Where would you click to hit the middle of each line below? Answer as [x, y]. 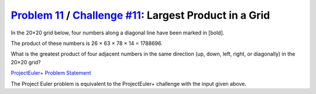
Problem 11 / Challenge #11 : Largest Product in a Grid [140, 15]
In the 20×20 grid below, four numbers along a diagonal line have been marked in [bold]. [118, 33]
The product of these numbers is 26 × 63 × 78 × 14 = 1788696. [87, 43]
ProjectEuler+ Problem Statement [51, 73]
